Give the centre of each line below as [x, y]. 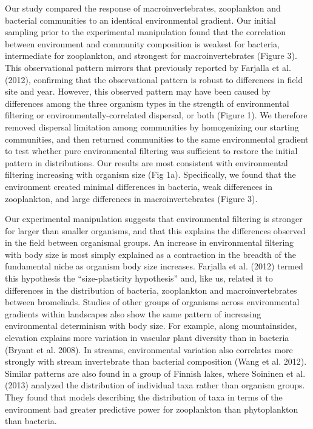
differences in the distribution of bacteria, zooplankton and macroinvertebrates [151, 290]
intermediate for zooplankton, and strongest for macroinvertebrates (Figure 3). [151, 56]
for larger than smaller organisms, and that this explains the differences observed [155, 230]
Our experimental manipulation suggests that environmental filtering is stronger [154, 219]
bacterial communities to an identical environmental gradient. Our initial [140, 20]
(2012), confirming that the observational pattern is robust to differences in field [154, 79]
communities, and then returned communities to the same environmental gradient [157, 139]
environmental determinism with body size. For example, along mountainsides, [151, 326]
